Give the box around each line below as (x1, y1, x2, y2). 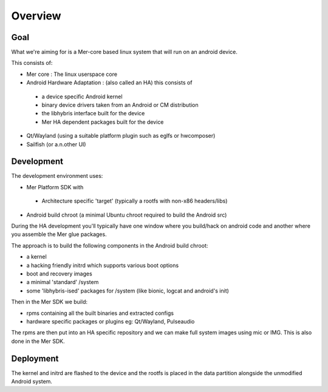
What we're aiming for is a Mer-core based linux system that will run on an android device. (11, 49, 238, 56)
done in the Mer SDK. (11, 337, 65, 345)
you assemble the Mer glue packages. (11, 231, 107, 238)
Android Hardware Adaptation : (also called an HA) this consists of (26, 79, 193, 86)
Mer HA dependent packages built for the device (41, 118, 164, 126)
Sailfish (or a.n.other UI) (26, 140, 86, 148)
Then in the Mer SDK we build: (11, 298, 88, 306)
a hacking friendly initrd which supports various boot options (26, 262, 179, 269)
